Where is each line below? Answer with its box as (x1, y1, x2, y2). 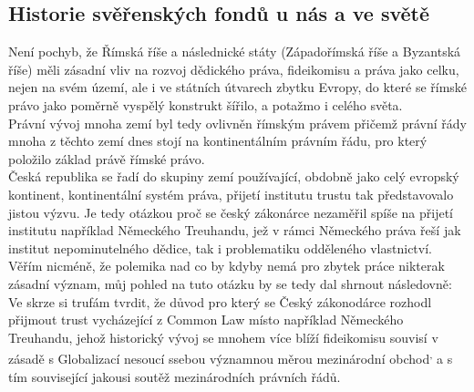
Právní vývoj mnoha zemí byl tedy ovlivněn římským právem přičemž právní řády (8, 113, 467, 132)
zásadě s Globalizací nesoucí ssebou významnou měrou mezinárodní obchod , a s (8, 346, 453, 367)
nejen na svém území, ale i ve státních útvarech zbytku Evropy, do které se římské (8, 77, 468, 97)
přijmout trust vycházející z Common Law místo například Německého (8, 310, 404, 329)
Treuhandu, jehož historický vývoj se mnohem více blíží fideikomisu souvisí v (8, 327, 438, 346)
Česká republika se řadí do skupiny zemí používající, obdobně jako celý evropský (8, 167, 459, 186)
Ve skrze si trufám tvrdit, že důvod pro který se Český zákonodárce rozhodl (8, 292, 432, 311)
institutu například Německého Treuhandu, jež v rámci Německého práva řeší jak (8, 221, 461, 240)
